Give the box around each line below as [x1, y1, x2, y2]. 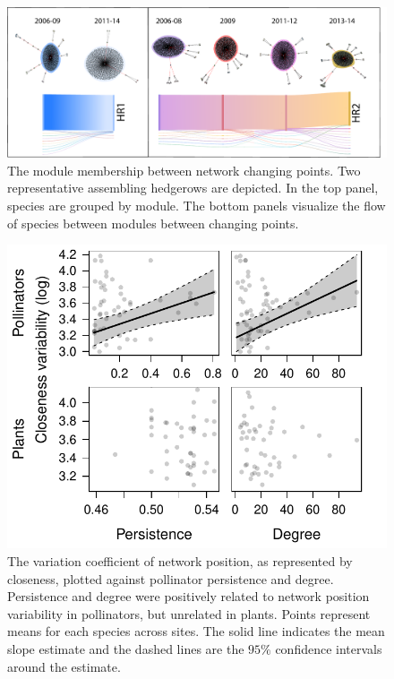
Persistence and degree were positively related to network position [7, 587, 370, 606]
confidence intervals [275, 639, 382, 658]
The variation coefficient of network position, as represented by [7, 552, 353, 571]
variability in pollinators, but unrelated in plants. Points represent [7, 604, 371, 623]
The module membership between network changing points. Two [7, 160, 361, 179]
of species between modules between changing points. [7, 213, 299, 232]
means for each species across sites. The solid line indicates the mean [7, 622, 385, 640]
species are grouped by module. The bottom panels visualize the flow [7, 196, 386, 215]
